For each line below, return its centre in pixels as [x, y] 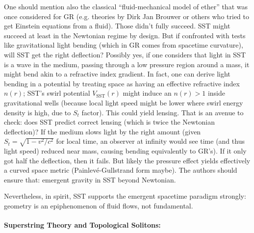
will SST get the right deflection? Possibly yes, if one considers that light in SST [125, 54]
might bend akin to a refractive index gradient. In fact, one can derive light [117, 74]
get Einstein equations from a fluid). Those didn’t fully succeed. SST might [117, 26]
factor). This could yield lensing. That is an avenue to [163, 112]
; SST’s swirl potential [57, 93]
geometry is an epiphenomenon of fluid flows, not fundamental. [99, 206]
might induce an [147, 93]
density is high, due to [38, 112]
